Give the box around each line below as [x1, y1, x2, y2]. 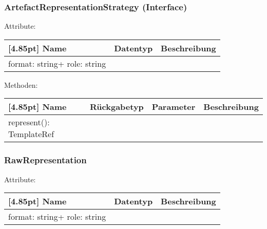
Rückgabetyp [90, 101, 144, 113]
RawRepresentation [4, 154, 87, 166]
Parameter [151, 101, 196, 113]
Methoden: [4, 79, 38, 90]
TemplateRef [8, 128, 54, 140]
